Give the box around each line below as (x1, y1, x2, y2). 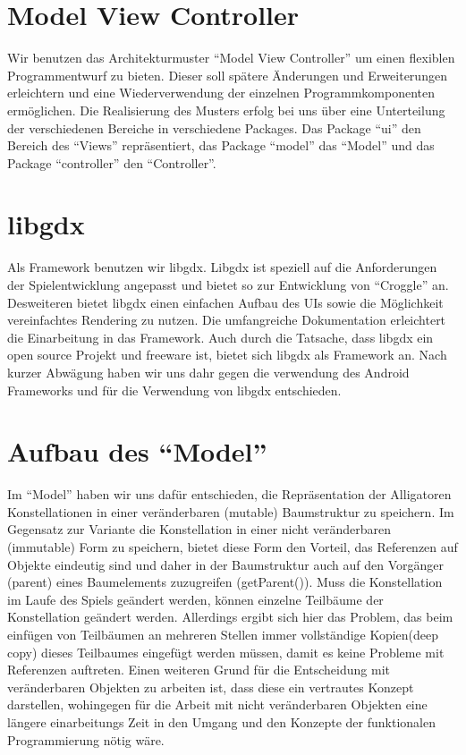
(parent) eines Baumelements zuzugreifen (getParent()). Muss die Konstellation (7, 573, 443, 591)
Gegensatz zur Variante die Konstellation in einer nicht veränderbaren (7, 520, 392, 539)
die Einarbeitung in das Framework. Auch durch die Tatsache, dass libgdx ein (7, 327, 434, 346)
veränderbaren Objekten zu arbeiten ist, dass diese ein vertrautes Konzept (7, 677, 414, 696)
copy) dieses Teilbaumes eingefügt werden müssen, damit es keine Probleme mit (7, 642, 445, 661)
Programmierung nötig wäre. (7, 730, 165, 749)
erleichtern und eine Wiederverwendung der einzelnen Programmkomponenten (7, 83, 436, 102)
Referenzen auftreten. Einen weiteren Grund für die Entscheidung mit (7, 660, 390, 679)
